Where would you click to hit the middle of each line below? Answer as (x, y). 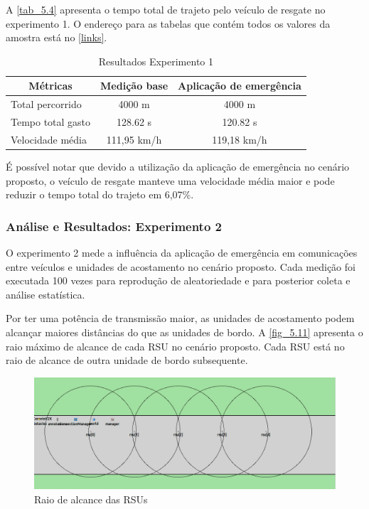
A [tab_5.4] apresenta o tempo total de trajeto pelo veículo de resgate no (166, 9)
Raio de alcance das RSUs (91, 499)
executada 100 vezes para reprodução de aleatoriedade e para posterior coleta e (178, 280)
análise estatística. (46, 294)
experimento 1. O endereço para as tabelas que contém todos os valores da (168, 23)
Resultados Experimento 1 (156, 61)
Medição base (134, 86)
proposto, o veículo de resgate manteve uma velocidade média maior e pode (170, 180)
